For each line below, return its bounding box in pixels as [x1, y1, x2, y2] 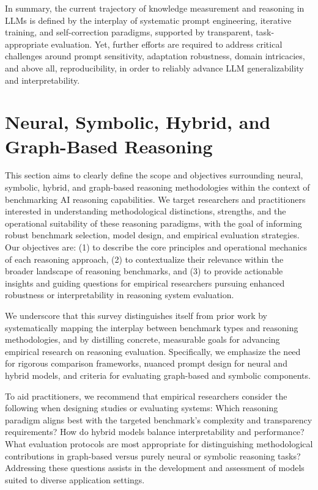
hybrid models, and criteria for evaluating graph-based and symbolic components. [5, 368, 311, 381]
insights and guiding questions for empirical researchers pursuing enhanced [5, 276, 285, 289]
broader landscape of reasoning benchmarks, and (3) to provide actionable [5, 265, 283, 277]
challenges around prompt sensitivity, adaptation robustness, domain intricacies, [5, 49, 305, 62]
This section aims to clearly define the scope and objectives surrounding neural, [5, 169, 303, 181]
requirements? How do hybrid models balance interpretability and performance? [5, 425, 305, 438]
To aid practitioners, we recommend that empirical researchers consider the [5, 389, 287, 402]
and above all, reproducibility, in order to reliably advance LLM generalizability [5, 61, 304, 74]
